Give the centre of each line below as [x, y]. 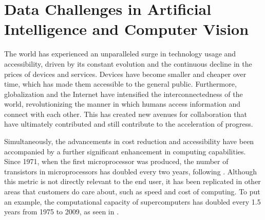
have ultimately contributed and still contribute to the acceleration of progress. [129, 124]
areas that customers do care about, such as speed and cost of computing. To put [132, 192]
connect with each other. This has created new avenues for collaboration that [126, 114]
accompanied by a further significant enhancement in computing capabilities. [125, 151]
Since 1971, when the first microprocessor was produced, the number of [116, 161]
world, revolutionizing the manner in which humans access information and [122, 104]
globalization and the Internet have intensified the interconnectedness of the [124, 94]
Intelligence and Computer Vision [127, 29]
